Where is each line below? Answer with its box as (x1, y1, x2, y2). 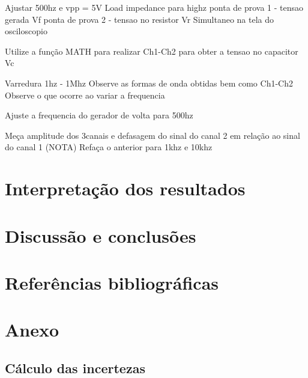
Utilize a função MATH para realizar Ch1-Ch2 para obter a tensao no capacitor (5, 44, 298, 57)
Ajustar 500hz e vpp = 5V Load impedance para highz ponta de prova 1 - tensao (5, 1, 304, 13)
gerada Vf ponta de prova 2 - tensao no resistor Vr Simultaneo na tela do (5, 13, 274, 25)
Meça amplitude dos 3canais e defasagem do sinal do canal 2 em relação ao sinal (5, 129, 300, 141)
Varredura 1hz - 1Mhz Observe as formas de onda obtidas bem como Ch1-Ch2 (5, 76, 293, 89)
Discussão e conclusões (5, 223, 196, 248)
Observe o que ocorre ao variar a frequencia (5, 88, 165, 101)
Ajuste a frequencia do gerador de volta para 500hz (5, 109, 193, 121)
